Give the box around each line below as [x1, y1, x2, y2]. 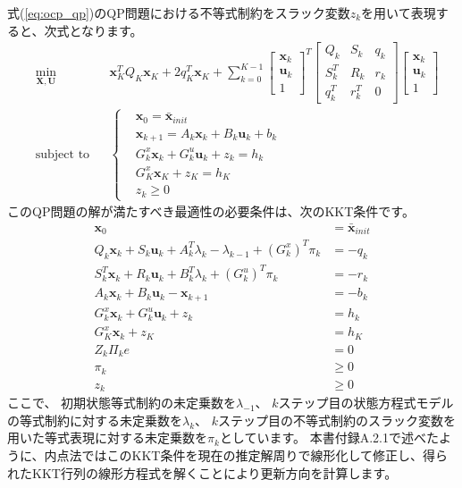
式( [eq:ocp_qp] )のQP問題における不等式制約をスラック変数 [7, 4, 350, 21]
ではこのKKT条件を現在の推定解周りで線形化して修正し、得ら [81, 445, 449, 464]
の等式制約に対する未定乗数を [7, 410, 182, 429]
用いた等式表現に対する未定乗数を [7, 428, 207, 447]
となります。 [69, 21, 143, 39]
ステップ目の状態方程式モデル [278, 393, 454, 412]
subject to [35, 147, 90, 161]
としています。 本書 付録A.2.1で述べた [219, 428, 440, 447]
